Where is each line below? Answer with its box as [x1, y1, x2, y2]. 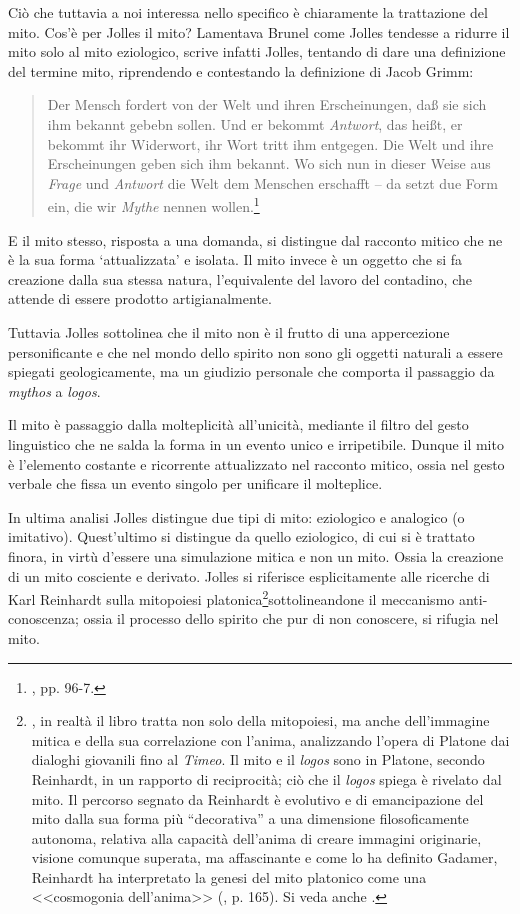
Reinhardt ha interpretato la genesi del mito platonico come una [31, 866, 427, 887]
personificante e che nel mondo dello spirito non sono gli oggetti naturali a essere [8, 341, 503, 362]
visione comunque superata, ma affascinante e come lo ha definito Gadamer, [31, 847, 498, 868]
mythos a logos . [8, 380, 101, 401]
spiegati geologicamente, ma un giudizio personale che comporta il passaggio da [8, 361, 495, 382]
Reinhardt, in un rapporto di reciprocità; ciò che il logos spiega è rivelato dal [31, 768, 502, 789]
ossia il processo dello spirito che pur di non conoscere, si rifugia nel [83, 608, 499, 629]
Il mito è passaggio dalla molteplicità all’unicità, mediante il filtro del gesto [8, 414, 469, 435]
